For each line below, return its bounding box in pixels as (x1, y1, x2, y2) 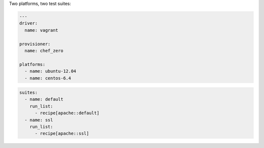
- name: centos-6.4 (24, 75, 71, 81)
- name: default (24, 97, 64, 102)
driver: (19, 21, 38, 26)
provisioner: (19, 41, 51, 46)
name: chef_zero (24, 48, 64, 53)
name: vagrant (24, 27, 59, 33)
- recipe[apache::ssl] (35, 131, 89, 136)
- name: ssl (24, 117, 53, 123)
